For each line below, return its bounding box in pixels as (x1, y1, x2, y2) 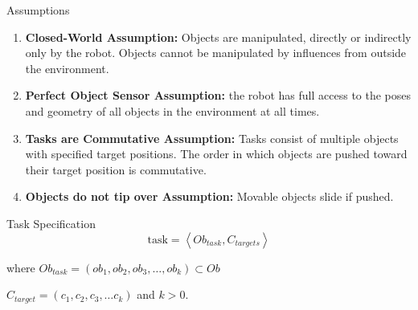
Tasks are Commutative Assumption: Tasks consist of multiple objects (25, 129, 399, 146)
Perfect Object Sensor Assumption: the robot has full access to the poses (25, 87, 412, 104)
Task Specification (6, 214, 96, 231)
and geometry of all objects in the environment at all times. (25, 102, 320, 119)
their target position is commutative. (25, 161, 207, 177)
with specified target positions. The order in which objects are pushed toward (25, 145, 408, 162)
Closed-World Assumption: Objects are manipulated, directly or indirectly (25, 28, 412, 45)
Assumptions (6, 2, 70, 18)
